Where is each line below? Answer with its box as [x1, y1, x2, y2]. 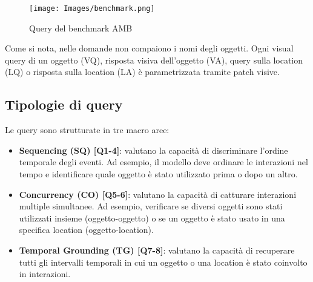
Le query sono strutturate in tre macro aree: [5, 123, 170, 136]
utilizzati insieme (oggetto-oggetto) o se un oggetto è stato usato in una [19, 211, 285, 224]
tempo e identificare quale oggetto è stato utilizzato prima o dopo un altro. [19, 168, 298, 180]
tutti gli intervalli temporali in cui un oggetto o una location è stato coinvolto [19, 255, 308, 268]
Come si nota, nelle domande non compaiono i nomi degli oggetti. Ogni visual [5, 42, 294, 54]
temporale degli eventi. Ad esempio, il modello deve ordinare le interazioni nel [19, 156, 308, 168]
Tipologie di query [5, 95, 123, 114]
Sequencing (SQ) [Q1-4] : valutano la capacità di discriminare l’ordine [19, 143, 288, 156]
